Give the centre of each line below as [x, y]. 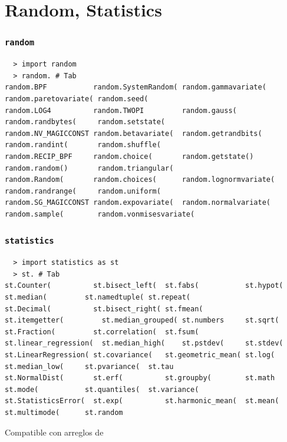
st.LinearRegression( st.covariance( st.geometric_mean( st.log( [140, 355]
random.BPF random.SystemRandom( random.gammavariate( [136, 87]
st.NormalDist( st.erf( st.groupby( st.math [140, 378]
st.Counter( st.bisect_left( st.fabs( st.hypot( [144, 286]
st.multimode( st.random [64, 412]
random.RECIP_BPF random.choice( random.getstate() [129, 156]
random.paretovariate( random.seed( [77, 99]
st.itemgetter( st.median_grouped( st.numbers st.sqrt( [142, 320]
